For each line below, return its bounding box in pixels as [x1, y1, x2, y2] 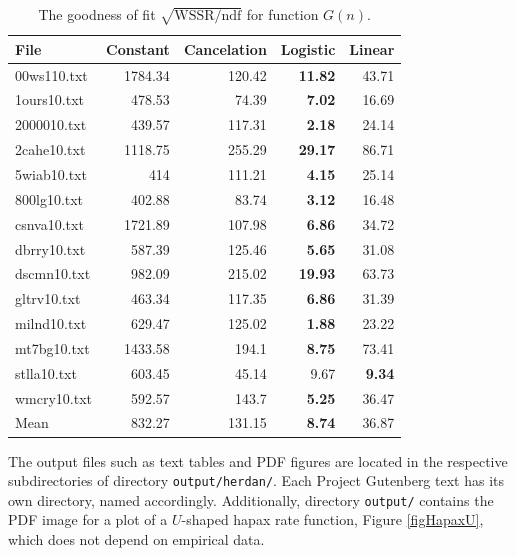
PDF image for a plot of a [8, 509, 168, 530]
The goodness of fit [38, 4, 156, 24]
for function [246, 4, 319, 24]
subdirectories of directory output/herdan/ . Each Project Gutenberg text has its [8, 470, 505, 491]
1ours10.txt [15, 89, 84, 110]
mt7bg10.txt [15, 337, 90, 358]
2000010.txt [15, 114, 87, 135]
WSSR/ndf [174, 9, 242, 23]
